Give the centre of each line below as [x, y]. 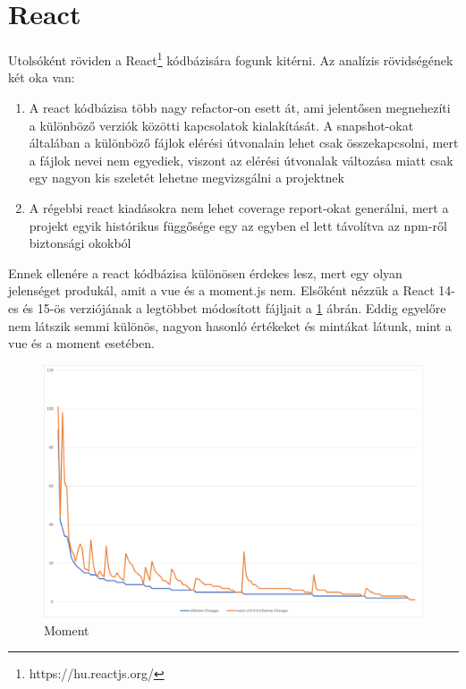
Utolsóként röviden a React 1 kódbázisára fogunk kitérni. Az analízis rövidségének [231, 59]
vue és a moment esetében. [81, 343]
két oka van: [42, 77]
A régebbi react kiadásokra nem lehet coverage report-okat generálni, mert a [239, 207]
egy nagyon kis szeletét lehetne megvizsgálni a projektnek [186, 178]
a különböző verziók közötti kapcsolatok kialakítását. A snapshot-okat [221, 125]
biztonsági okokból [80, 243]
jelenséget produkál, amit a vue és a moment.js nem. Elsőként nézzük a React [221, 290]
